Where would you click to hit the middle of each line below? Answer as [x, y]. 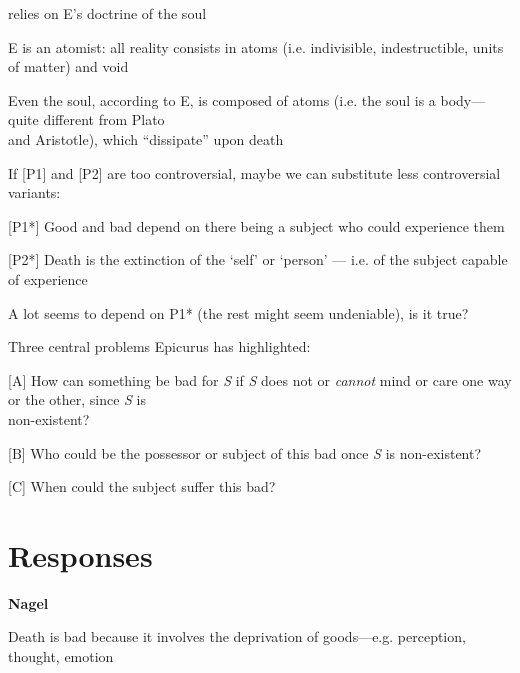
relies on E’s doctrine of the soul [107, 13]
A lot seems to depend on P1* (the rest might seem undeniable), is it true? [238, 312]
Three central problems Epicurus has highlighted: [159, 346]
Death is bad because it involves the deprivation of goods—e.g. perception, [237, 636]
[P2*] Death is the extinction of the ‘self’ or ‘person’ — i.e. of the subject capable [258, 259]
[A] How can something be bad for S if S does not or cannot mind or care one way [260, 379]
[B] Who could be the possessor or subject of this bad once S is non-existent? [245, 452]
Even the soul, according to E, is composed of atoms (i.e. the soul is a [222, 99]
